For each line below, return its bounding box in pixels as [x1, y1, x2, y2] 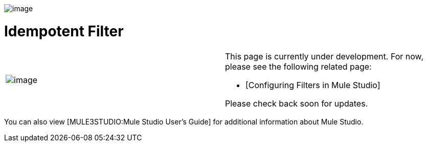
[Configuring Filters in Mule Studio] [245, 79, 380, 90]
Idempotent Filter [4, 22, 124, 40]
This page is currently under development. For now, [225, 51, 424, 61]
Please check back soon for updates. [225, 98, 368, 109]
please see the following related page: [225, 61, 372, 72]
